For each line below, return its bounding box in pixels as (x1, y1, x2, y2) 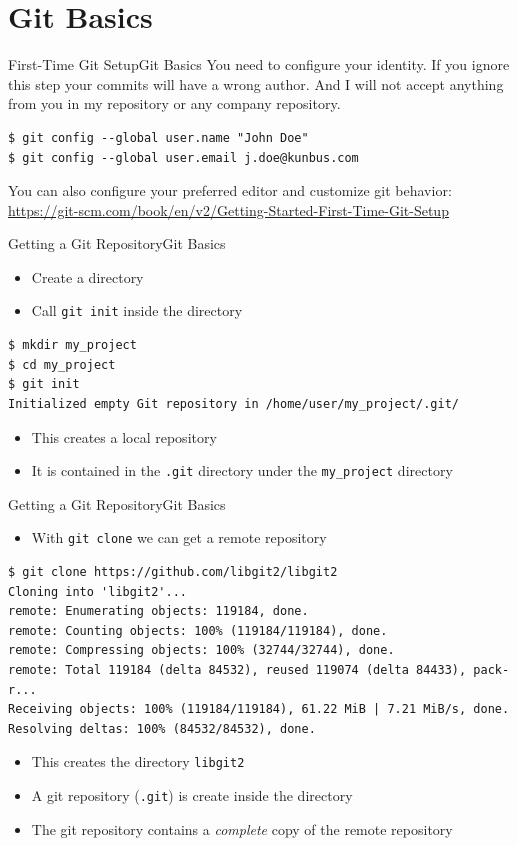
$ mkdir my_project (8, 338, 137, 353)
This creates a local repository (31, 426, 217, 447)
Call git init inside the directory (31, 300, 243, 321)
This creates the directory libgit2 (31, 751, 245, 772)
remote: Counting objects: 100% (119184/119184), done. (8, 623, 388, 638)
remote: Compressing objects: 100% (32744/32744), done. (8, 643, 395, 658)
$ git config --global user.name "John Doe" (8, 130, 309, 145)
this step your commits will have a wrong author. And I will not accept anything (8, 73, 504, 94)
